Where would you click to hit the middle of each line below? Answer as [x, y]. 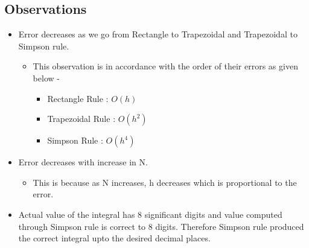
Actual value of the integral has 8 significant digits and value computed [150, 214]
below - [46, 78]
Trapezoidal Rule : [81, 119]
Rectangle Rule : [78, 98]
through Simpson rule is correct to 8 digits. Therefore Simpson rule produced [161, 226]
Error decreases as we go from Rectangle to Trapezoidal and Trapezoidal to [158, 34]
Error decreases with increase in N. [83, 162]
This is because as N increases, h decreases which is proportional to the [165, 182]
